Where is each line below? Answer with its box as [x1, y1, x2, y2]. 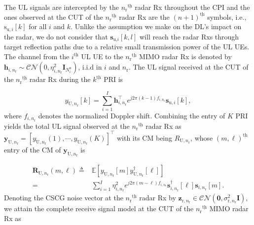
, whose [190, 132, 213, 143]
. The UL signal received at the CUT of [128, 62, 249, 72]
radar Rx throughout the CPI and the [135, 2, 250, 12]
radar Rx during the [29, 74, 91, 84]
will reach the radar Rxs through [139, 31, 239, 41]
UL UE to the [81, 51, 123, 61]
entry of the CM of [4, 144, 61, 154]
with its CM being [116, 132, 173, 143]
